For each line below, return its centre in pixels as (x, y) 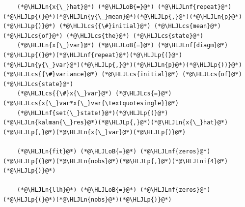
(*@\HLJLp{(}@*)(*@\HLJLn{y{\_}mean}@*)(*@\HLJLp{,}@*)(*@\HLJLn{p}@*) (122, 16)
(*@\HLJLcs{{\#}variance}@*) (51, 74)
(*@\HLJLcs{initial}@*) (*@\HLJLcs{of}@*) (172, 74)
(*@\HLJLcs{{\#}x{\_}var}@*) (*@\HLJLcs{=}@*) (94, 94)
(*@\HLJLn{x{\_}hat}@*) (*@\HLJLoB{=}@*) (85, 7)
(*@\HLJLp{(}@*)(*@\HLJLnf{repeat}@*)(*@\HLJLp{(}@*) (93, 55)
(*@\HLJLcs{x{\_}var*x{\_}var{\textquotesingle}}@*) (91, 103)
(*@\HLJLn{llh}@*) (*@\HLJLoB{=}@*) (77, 190)
